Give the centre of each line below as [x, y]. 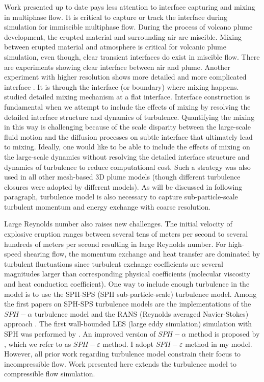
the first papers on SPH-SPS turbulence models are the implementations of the [128, 304]
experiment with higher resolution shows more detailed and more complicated [125, 77]
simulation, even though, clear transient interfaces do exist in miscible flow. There [132, 56]
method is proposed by [224, 334]
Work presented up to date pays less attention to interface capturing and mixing [130, 7]
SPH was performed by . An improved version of [80, 334]
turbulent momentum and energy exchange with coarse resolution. [108, 206]
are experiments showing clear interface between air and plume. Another [117, 67]
